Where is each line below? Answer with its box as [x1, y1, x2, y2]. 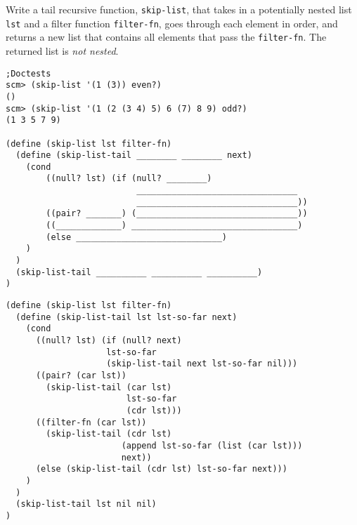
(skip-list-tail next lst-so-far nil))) [106, 359, 298, 369]
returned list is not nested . [6, 43, 119, 58]
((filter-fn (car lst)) [35, 417, 147, 427]
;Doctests [6, 68, 51, 79]
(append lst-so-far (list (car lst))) [121, 440, 303, 451]
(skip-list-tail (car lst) [46, 382, 172, 392]
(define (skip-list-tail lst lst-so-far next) [15, 312, 238, 322]
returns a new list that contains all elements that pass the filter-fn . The [6, 29, 327, 44]
